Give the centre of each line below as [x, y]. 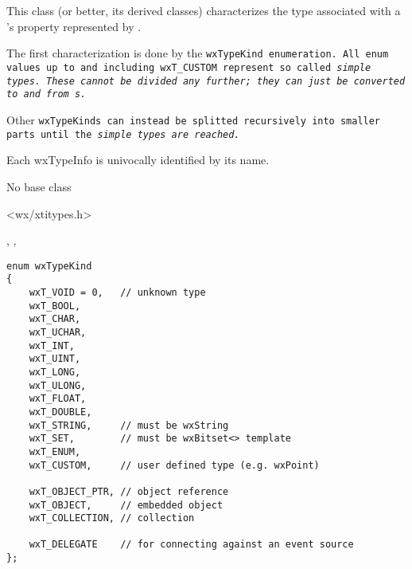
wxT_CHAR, [55, 319]
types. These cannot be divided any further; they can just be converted [206, 81]
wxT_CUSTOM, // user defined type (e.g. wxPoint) [174, 465]
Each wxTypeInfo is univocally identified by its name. [138, 160]
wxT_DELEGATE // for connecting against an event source [191, 545]
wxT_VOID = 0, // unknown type [117, 292]
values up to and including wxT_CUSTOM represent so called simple [189, 68]
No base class [39, 186]
